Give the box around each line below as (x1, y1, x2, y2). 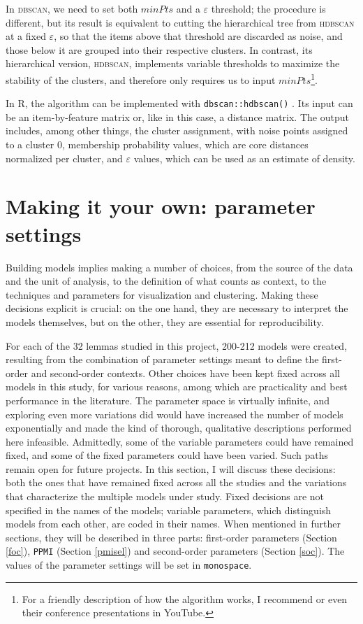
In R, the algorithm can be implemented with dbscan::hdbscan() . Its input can (6, 96, 353, 111)
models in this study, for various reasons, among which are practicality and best (6, 379, 348, 394)
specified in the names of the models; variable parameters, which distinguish (6, 502, 332, 517)
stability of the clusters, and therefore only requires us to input (6, 72, 276, 87)
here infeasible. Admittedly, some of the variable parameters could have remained (6, 434, 354, 448)
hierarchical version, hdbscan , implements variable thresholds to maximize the (6, 56, 340, 71)
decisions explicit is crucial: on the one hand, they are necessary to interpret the (6, 301, 348, 315)
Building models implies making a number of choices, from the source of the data (6, 260, 353, 274)
